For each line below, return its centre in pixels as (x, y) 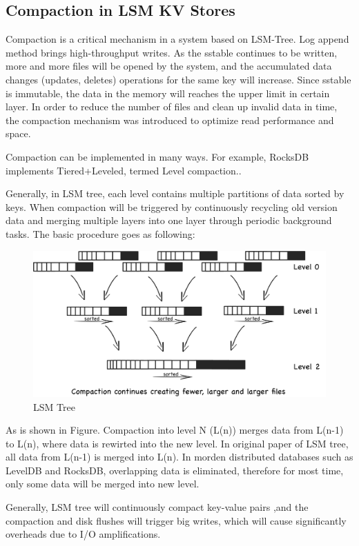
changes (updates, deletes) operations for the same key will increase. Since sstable (178, 79)
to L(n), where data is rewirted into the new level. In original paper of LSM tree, (177, 443)
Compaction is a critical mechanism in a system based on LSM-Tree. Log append (177, 39)
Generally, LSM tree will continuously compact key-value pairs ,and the (157, 507)
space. (18, 133)
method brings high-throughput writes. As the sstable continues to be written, (172, 52)
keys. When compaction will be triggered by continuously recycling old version (172, 206)
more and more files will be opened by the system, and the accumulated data (169, 66)
